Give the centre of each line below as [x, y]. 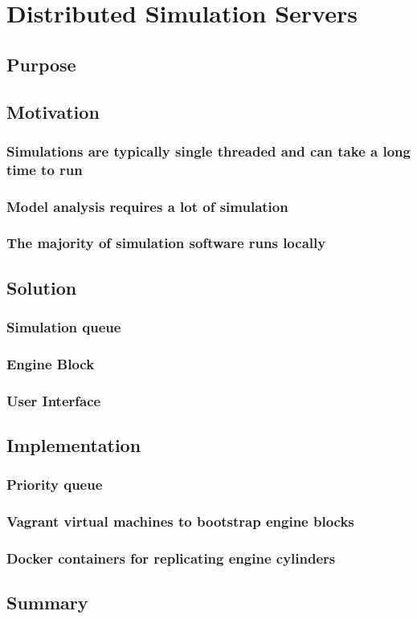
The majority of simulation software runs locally [166, 243]
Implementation [74, 445]
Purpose [41, 64]
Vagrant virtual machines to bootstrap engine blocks [180, 521]
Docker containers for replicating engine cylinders [171, 558]
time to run [45, 169]
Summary [47, 603]
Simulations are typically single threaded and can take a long [208, 151]
